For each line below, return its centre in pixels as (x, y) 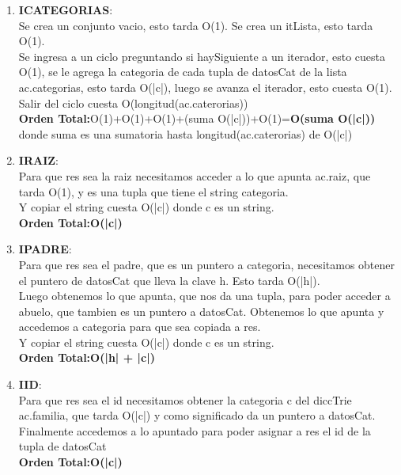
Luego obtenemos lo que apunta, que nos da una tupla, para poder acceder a (204, 296)
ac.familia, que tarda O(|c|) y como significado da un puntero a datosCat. (197, 415)
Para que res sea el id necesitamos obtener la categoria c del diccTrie (185, 399)
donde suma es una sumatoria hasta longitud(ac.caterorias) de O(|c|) (185, 133)
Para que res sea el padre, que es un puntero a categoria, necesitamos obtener (206, 264)
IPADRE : (45, 249)
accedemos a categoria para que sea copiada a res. (140, 327)
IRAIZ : (39, 160)
